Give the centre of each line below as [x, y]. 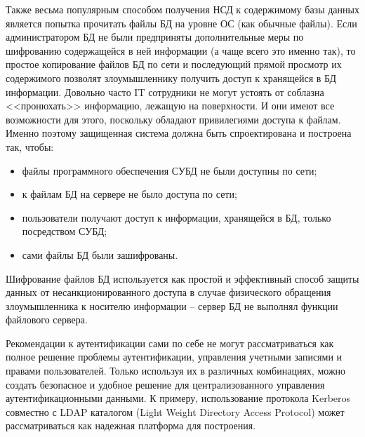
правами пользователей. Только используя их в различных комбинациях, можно [176, 371]
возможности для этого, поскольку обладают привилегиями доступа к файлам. [173, 119]
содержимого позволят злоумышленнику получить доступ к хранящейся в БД [171, 78]
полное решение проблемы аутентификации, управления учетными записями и [174, 357]
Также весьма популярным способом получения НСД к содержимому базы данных [182, 9]
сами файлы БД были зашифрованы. [100, 254]
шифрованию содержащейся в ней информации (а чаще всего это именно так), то [181, 50]
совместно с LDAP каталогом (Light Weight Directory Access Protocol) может [175, 411]
